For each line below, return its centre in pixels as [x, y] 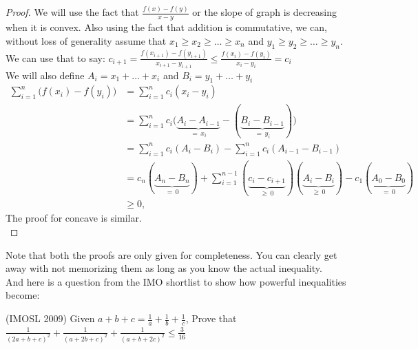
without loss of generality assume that [86, 40]
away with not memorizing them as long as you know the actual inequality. [164, 268]
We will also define [45, 75]
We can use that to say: [55, 57]
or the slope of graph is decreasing [264, 12]
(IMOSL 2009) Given [50, 318]
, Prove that [211, 318]
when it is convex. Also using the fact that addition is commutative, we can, [166, 27]
